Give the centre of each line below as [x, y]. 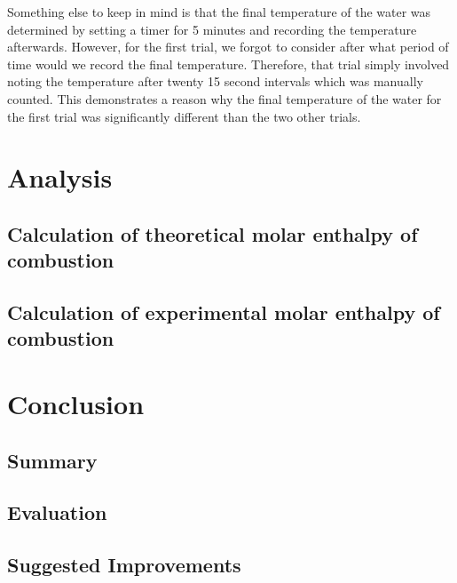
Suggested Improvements [124, 565]
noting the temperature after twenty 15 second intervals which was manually [215, 81]
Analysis [60, 177]
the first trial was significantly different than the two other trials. [184, 116]
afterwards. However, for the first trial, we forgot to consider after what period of [228, 47]
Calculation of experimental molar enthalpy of [224, 312]
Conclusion [76, 404]
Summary [52, 460]
